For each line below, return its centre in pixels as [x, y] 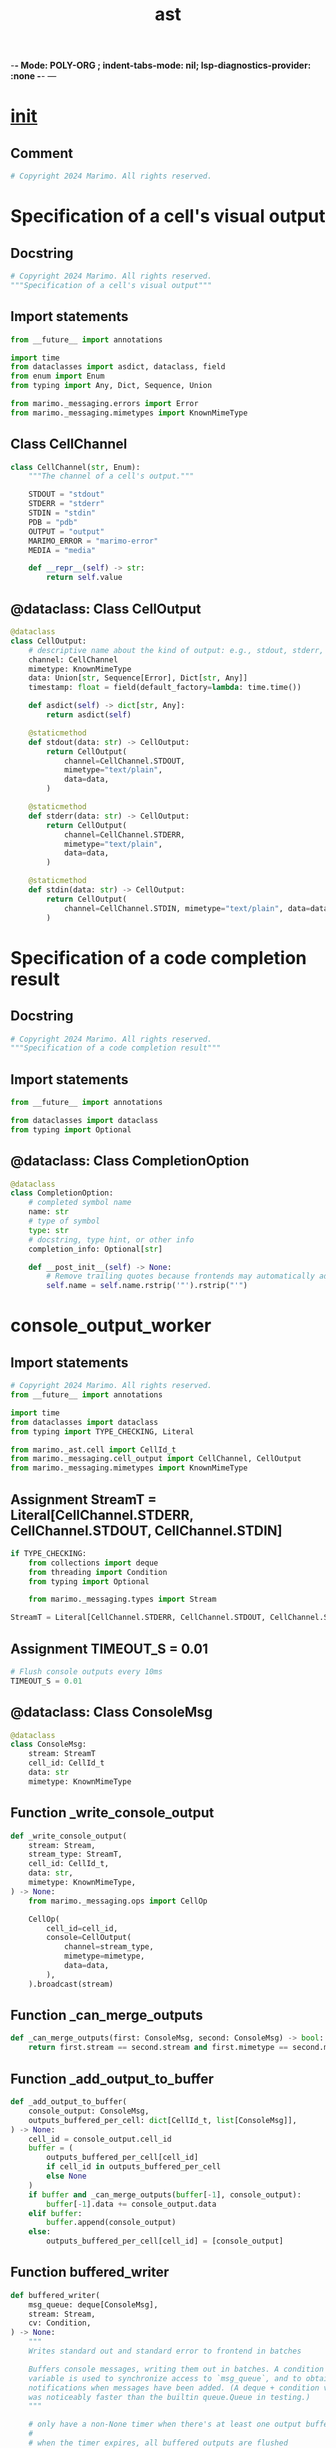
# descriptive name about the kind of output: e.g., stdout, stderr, [176, 650]
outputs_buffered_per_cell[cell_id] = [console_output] [165, 2241]
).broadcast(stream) [71, 1984]
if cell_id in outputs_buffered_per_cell [134, 2167]
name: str [49, 1212]
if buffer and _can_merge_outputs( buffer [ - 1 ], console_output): [165, 2194]
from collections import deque [93, 1563]
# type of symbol [64, 1221]
